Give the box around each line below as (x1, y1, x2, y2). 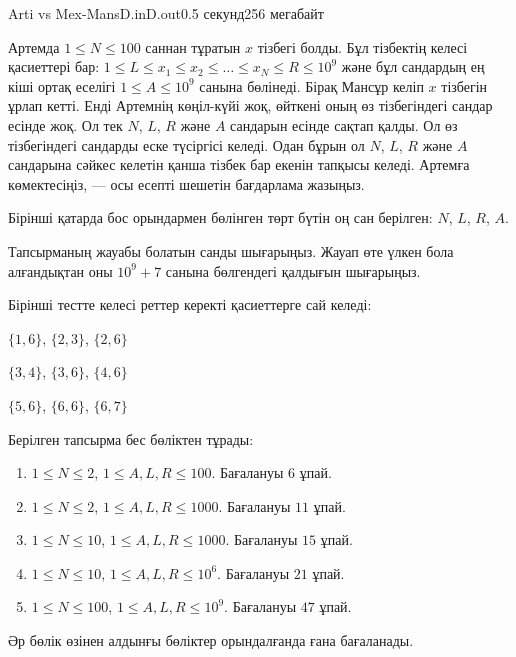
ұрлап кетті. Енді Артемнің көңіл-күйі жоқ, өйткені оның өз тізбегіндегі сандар (8, 95, 493, 116)
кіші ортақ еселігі (8, 75, 116, 96)
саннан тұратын (145, 36, 241, 57)
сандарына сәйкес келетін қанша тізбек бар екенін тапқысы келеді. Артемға (8, 154, 470, 175)
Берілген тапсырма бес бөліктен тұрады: (8, 428, 254, 449)
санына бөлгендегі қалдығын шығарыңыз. (165, 260, 421, 281)
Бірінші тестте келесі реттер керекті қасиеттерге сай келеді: (8, 294, 372, 315)
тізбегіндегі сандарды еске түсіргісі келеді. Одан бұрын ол (8, 134, 365, 155)
